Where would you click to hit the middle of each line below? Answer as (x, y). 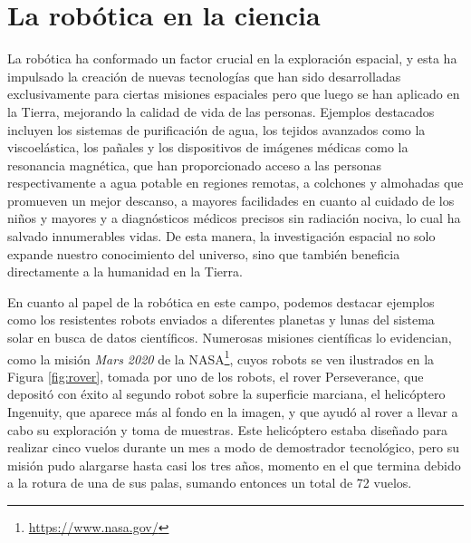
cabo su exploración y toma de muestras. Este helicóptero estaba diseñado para (228, 429)
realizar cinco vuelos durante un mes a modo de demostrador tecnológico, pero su (234, 447)
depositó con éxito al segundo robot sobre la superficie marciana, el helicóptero (226, 394)
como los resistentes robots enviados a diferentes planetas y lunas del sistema (221, 320)
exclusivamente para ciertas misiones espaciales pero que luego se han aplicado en (234, 94)
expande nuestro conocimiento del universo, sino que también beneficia (204, 253)
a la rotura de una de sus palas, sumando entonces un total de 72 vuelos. (210, 483)
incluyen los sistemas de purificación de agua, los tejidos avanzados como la (216, 129)
